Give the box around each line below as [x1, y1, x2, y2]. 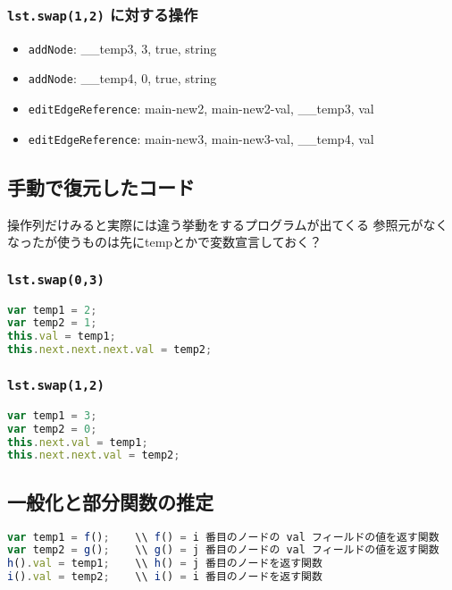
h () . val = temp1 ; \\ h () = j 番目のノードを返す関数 [7, 557, 322, 570]
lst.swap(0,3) [7, 272, 105, 287]
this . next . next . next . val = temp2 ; [7, 343, 213, 357]
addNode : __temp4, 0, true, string [28, 69, 217, 88]
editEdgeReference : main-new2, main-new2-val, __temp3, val [28, 99, 374, 118]
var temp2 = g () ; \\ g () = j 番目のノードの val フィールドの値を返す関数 [7, 544, 439, 557]
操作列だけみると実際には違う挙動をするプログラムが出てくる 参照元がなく [7, 215, 448, 233]
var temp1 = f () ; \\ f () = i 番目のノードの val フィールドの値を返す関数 [7, 530, 439, 544]
